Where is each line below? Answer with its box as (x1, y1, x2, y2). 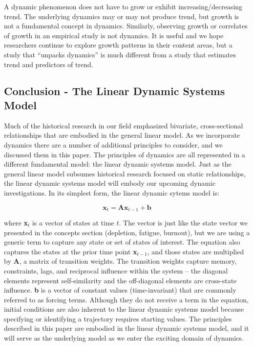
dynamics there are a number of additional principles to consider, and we (4, 139, 223, 149)
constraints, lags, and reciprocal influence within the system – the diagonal (4, 265, 228, 275)
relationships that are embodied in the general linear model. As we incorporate (4, 130, 240, 140)
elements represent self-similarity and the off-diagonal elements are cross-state (4, 275, 237, 285)
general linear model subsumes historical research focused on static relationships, (4, 168, 246, 178)
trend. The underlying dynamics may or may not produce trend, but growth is (4, 11, 239, 21)
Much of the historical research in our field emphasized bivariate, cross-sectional (4, 120, 243, 130)
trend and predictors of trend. (4, 59, 93, 69)
